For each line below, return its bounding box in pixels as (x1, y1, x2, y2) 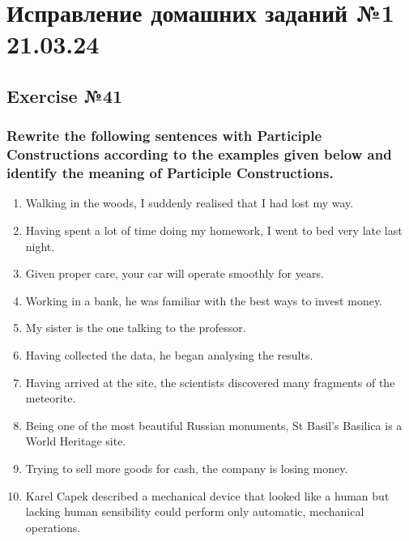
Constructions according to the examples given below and (6, 144, 392, 164)
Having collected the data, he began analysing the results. (25, 346, 313, 363)
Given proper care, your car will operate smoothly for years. (25, 265, 324, 282)
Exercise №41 (6, 83, 123, 108)
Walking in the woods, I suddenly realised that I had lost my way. (25, 194, 354, 211)
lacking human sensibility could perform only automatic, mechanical (25, 503, 364, 520)
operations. (25, 518, 81, 535)
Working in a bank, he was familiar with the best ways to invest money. (25, 292, 383, 309)
